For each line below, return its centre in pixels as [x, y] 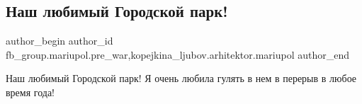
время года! [30, 92]
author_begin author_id [60, 41]
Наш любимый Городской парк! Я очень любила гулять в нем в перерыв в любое [181, 78]
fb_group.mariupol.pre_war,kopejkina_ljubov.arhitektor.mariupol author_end [178, 54]
